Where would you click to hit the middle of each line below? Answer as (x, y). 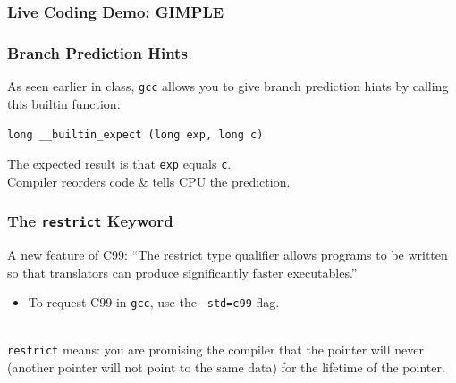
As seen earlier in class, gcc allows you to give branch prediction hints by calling (228, 86)
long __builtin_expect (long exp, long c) (135, 135)
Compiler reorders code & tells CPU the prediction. (149, 181)
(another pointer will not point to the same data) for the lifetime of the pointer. (226, 367)
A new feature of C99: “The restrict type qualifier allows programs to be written (228, 254)
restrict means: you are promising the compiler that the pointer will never (215, 350)
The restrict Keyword (90, 221)
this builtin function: (64, 103)
